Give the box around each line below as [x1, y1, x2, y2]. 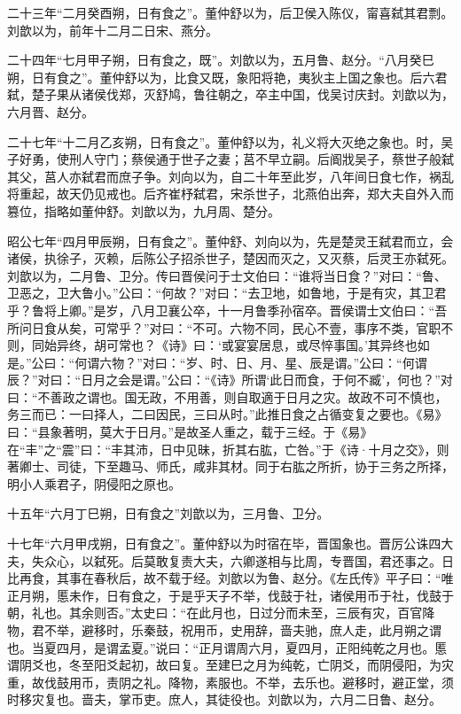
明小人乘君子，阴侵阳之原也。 [7, 474, 181, 493]
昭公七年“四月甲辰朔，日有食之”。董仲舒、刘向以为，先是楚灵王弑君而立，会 [7, 231, 454, 250]
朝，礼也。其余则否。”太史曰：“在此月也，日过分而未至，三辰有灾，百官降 [7, 603, 435, 622]
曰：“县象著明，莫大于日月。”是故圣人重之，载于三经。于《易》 [7, 423, 373, 441]
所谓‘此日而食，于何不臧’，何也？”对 [241, 370, 453, 389]
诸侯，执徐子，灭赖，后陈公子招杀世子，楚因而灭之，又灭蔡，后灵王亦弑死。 [7, 249, 454, 268]
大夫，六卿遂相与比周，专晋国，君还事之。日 [192, 551, 454, 570]
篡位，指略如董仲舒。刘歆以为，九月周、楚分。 [7, 201, 280, 220]
